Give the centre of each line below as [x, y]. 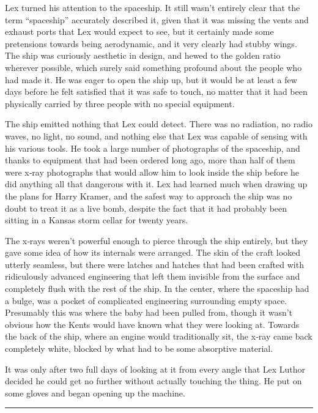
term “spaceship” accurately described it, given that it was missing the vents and [157, 19]
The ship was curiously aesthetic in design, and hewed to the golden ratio [143, 55]
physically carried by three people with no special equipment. [120, 103]
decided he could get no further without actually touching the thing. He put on [153, 381]
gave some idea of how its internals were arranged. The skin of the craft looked [153, 252]
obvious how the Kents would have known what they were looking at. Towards [152, 324]
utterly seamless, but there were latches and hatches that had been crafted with [154, 264]
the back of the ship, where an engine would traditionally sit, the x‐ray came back [159, 336]
